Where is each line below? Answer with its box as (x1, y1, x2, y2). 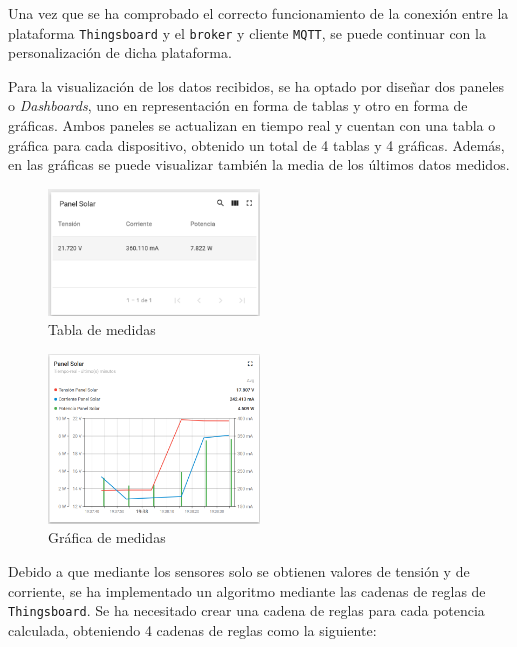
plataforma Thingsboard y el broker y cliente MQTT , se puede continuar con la (8, 22, 486, 43)
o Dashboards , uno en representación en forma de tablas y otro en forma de (8, 95, 468, 116)
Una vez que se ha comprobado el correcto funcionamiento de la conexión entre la (8, 3, 509, 23)
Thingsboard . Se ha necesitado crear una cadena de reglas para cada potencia (8, 600, 485, 621)
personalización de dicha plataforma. (8, 42, 232, 63)
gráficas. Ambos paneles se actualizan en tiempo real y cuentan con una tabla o (8, 115, 496, 136)
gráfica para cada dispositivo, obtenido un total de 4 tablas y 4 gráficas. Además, (8, 134, 505, 155)
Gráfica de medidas (48, 527, 166, 548)
